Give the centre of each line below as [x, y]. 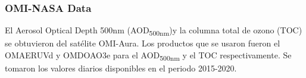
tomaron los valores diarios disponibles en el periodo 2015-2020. [121, 68]
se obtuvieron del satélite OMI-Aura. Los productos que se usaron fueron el [143, 43]
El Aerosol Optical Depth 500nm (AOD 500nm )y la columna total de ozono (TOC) [154, 31]
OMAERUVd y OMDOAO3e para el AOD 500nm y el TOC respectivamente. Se [148, 55]
